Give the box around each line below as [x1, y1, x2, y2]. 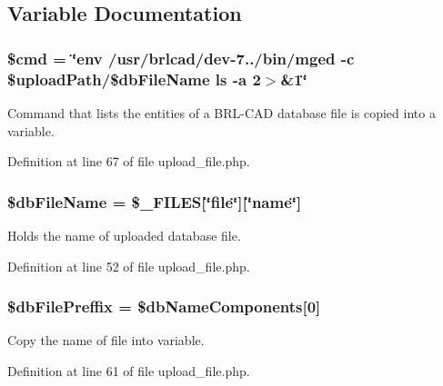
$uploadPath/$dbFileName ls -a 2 [7, 67, 261, 90]
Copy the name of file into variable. [7, 331, 205, 350]
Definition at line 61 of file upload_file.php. [7, 361, 250, 380]
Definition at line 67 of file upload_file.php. [7, 152, 250, 171]
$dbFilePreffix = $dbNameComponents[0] [7, 295, 321, 318]
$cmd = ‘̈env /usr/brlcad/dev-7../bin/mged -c [7, 46, 355, 69]
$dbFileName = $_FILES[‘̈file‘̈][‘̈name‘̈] [7, 190, 302, 213]
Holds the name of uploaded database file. [7, 225, 241, 244]
